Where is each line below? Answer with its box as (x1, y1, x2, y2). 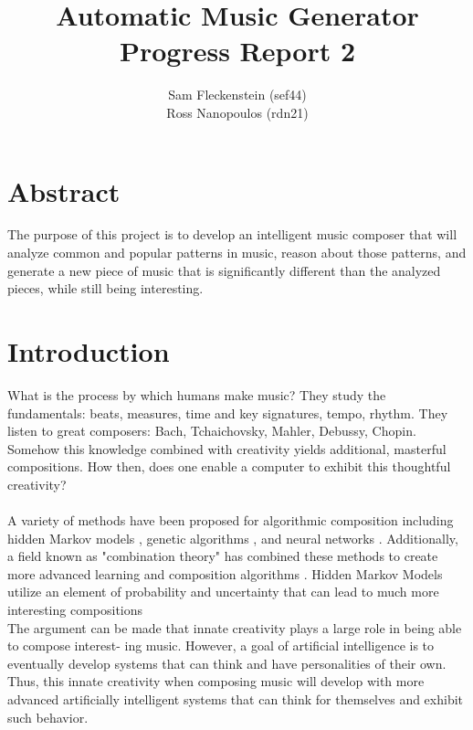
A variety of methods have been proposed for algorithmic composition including (7, 511, 454, 530)
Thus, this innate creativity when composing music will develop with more (7, 672, 425, 691)
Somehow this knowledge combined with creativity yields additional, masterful (7, 439, 447, 458)
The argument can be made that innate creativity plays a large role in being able (7, 618, 462, 637)
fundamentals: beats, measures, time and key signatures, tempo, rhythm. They (7, 403, 448, 422)
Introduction (7, 333, 170, 369)
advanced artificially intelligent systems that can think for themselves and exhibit (7, 690, 464, 709)
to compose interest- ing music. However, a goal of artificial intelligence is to (7, 636, 435, 655)
